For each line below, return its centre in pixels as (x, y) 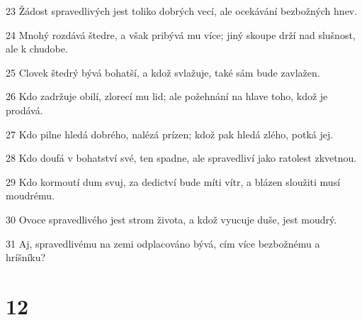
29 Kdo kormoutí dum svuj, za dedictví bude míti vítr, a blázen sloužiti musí (173, 181)
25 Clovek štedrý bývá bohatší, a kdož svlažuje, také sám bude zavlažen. (163, 72)
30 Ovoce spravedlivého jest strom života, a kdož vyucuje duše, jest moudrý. (171, 219)
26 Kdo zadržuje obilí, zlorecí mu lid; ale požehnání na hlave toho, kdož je (167, 96)
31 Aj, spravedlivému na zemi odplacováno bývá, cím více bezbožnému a (163, 243)
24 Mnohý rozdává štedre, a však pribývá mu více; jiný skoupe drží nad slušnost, (181, 34)
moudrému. (30, 195)
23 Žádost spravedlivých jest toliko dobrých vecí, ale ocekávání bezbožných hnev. (182, 11)
